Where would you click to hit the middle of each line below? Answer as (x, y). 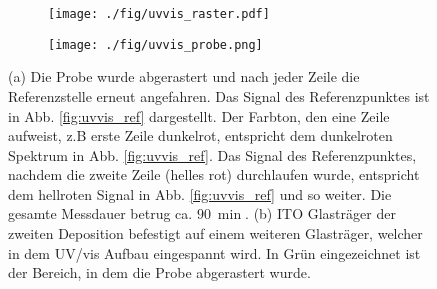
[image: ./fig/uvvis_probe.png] (155, 44)
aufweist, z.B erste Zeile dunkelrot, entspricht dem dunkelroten (200, 135)
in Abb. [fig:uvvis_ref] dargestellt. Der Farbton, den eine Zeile (199, 115)
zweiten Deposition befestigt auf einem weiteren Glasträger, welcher (215, 233)
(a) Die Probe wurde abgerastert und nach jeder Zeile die (184, 76)
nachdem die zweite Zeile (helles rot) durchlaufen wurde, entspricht (214, 174)
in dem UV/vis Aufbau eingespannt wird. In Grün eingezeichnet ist (214, 252)
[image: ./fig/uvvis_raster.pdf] (159, 14)
